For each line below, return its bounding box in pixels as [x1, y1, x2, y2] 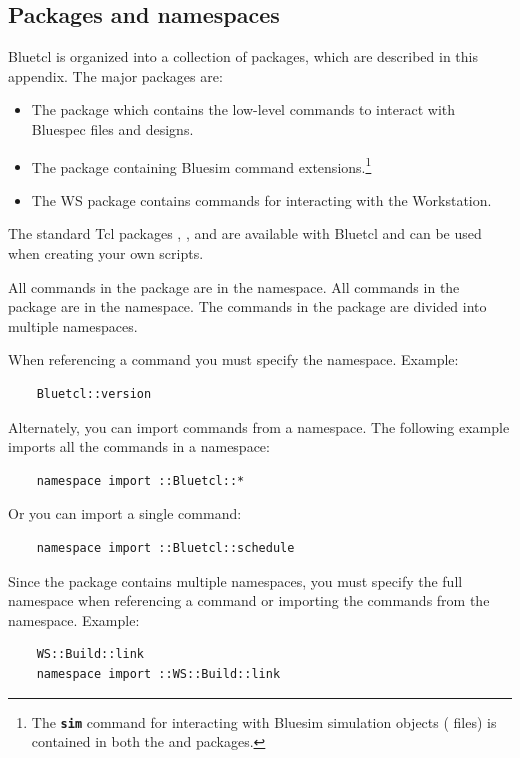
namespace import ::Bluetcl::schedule [36, 540, 295, 555]
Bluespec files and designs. [31, 118, 194, 139]
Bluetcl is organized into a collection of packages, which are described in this [8, 46, 478, 67]
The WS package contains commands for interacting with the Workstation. [31, 189, 492, 210]
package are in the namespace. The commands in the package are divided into [8, 296, 487, 317]
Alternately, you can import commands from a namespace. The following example [8, 416, 510, 437]
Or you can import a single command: [8, 503, 242, 524]
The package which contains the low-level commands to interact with [31, 99, 456, 120]
